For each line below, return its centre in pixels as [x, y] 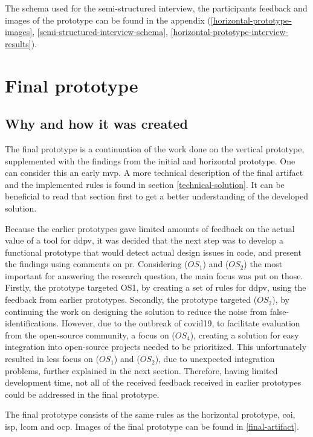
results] [18, 43]
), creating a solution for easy [244, 335]
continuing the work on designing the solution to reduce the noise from [136, 311]
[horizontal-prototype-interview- [230, 32]
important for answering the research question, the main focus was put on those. [154, 275]
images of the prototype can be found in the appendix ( [108, 20]
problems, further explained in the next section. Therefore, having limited [141, 370]
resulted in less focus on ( [52, 359]
